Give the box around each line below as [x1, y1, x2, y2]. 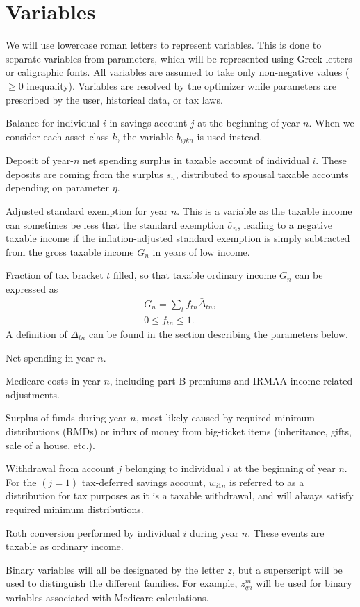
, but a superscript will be [231, 562, 343, 576]
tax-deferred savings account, [81, 474, 206, 489]
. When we [309, 115, 354, 130]
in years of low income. [152, 244, 250, 259]
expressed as [6, 281, 58, 296]
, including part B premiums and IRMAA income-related [109, 373, 353, 388]
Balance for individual [6, 115, 100, 130]
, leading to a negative [237, 217, 333, 232]
